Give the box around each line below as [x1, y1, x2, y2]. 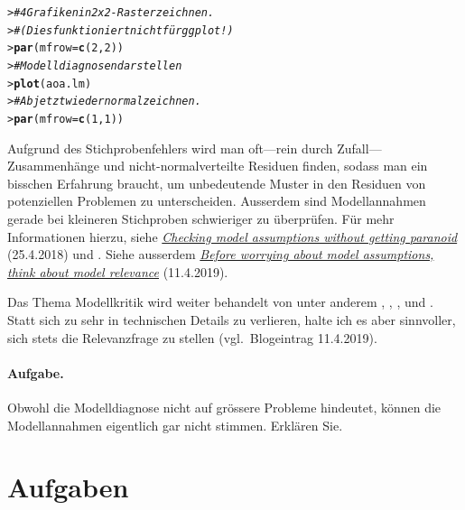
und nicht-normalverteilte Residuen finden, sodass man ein [103, 156, 428, 175]
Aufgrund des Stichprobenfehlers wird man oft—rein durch [7, 138, 333, 157]
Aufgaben [7, 468, 129, 505]
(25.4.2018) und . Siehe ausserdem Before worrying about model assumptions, [7, 245, 434, 264]
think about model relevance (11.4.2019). [7, 262, 228, 281]
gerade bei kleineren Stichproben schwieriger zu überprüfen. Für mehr [7, 209, 395, 227]
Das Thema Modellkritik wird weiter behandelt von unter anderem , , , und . [7, 292, 433, 311]
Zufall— [337, 138, 382, 157]
